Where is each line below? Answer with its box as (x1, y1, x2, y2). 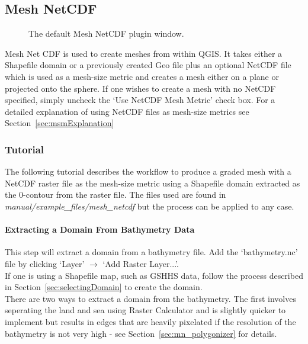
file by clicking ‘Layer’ (5, 257, 85, 269)
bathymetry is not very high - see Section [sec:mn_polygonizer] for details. (5, 327, 277, 339)
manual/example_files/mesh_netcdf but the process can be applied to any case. (5, 200, 294, 212)
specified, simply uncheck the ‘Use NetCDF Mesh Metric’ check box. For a (5, 94, 275, 106)
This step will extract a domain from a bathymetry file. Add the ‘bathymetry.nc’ (5, 246, 298, 258)
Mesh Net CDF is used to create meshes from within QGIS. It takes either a (5, 47, 283, 59)
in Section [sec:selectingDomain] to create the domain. (5, 281, 203, 293)
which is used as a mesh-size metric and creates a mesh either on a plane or (5, 70, 279, 82)
